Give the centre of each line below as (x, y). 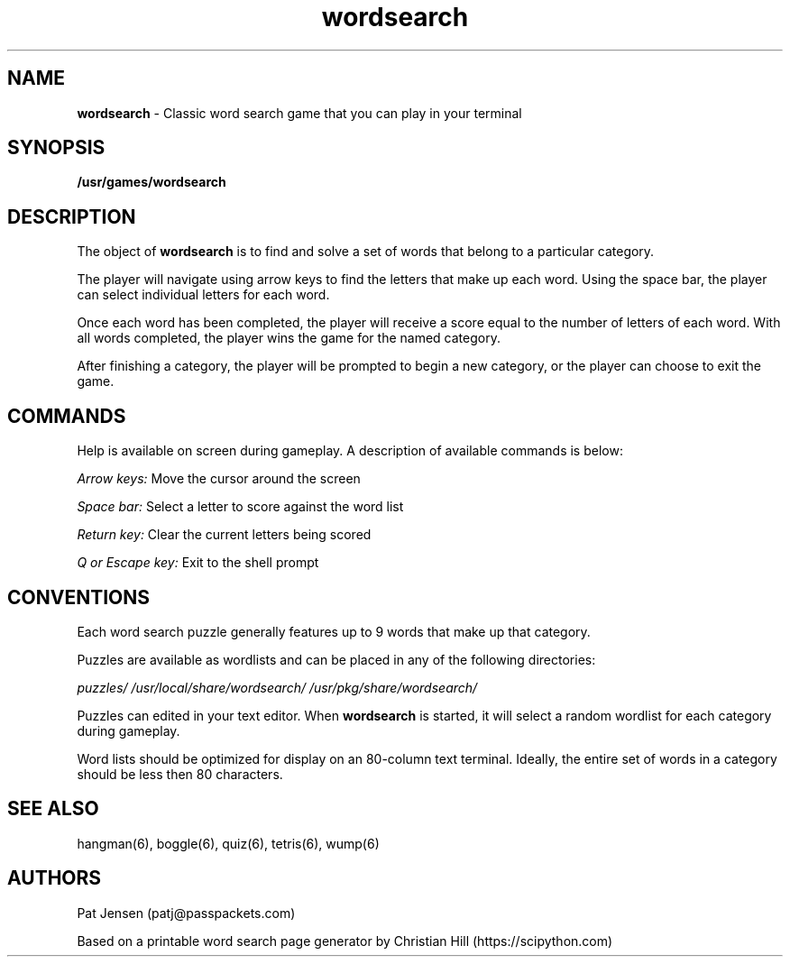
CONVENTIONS (79, 597)
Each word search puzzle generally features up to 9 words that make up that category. (334, 631)
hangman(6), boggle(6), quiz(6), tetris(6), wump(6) (228, 843)
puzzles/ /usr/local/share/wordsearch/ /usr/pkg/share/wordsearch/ (277, 687)
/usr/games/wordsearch (152, 182)
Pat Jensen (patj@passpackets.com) (186, 913)
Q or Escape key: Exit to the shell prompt (198, 563)
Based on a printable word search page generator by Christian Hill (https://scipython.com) (345, 941)
